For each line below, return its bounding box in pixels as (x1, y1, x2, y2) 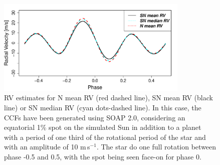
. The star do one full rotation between (96, 141, 216, 152)
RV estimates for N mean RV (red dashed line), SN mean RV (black (4, 92, 213, 103)
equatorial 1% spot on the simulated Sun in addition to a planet (4, 122, 201, 132)
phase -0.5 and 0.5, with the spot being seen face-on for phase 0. (4, 151, 201, 161)
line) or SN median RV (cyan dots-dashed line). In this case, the (4, 102, 201, 112)
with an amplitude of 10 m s (4, 141, 90, 152)
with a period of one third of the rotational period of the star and (4, 131, 206, 142)
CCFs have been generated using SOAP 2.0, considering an (4, 112, 185, 122)
